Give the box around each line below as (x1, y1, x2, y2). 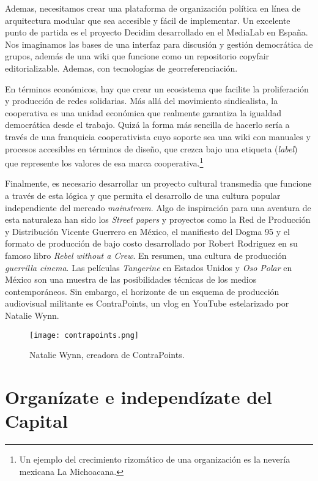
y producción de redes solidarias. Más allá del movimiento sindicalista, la (5, 94, 278, 107)
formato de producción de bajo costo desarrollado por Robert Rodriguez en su (5, 237, 298, 250)
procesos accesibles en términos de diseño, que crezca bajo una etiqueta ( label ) (5, 142, 298, 155)
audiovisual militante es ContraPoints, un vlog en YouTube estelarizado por (5, 297, 289, 310)
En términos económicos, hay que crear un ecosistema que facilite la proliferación (5, 82, 309, 95)
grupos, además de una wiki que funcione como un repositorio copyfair (5, 50, 270, 62)
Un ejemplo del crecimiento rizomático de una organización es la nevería (19, 453, 290, 466)
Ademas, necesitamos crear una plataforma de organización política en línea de (5, 2, 301, 14)
